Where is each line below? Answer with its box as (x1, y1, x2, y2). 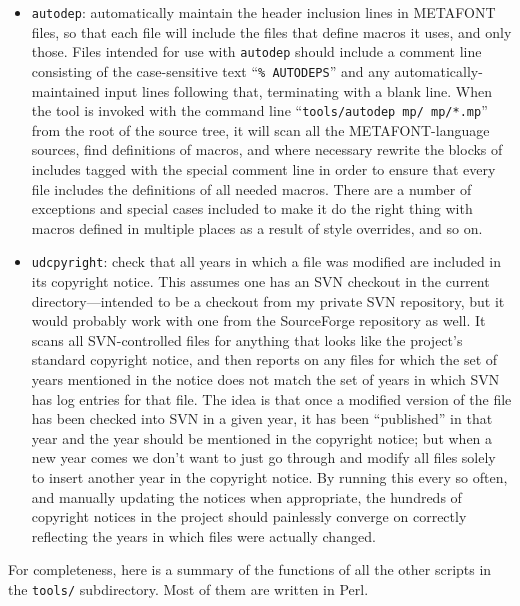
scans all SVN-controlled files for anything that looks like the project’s (31, 329, 463, 350)
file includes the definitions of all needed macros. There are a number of (31, 178, 472, 199)
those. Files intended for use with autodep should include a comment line (31, 41, 482, 62)
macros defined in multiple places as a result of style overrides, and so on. (31, 217, 483, 238)
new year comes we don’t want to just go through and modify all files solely (31, 447, 496, 468)
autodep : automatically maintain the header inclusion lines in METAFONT (31, 2, 496, 22)
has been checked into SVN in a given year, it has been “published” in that (31, 408, 493, 429)
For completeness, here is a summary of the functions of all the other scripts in (8, 559, 492, 580)
